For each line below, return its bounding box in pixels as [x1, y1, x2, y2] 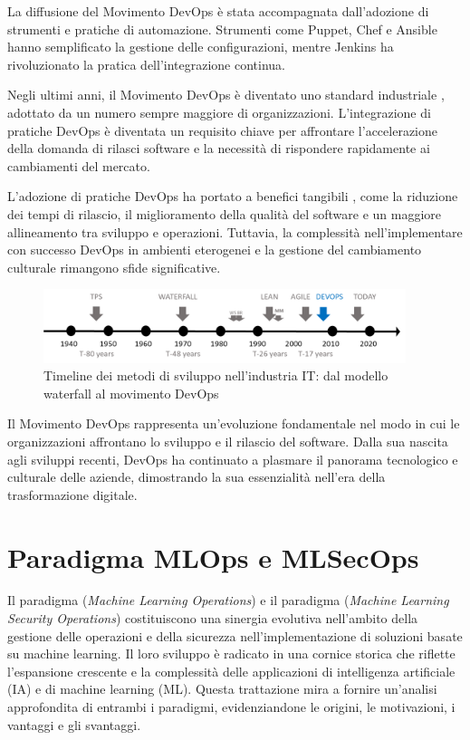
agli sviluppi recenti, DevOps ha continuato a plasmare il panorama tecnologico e [7, 449, 458, 468]
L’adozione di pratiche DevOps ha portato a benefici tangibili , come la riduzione [7, 187, 458, 206]
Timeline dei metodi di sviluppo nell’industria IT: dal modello [43, 366, 388, 385]
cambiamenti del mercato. [7, 156, 150, 175]
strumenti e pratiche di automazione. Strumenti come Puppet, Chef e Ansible [7, 19, 437, 38]
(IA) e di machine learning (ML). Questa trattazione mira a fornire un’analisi [7, 679, 437, 698]
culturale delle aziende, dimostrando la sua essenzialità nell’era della [7, 467, 386, 486]
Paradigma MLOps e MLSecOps [7, 538, 419, 575]
